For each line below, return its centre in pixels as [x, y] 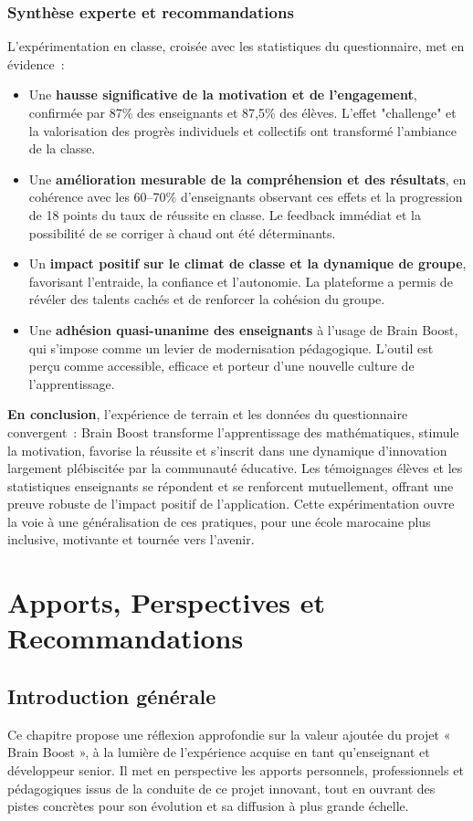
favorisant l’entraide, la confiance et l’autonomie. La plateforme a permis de [241, 281]
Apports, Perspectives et [166, 602]
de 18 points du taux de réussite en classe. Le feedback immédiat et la [225, 214]
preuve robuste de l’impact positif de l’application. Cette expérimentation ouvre [231, 504]
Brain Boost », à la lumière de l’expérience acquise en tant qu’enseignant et [219, 752]
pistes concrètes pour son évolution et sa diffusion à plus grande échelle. [208, 806]
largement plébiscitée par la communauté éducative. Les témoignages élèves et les [235, 468]
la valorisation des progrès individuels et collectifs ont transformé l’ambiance [242, 130]
